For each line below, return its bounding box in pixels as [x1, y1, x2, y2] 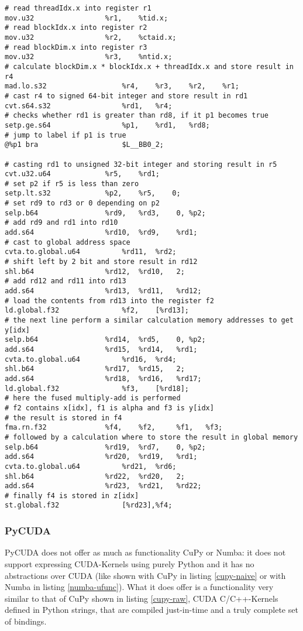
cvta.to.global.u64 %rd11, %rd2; [5, 248, 177, 256]
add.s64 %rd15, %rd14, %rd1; [5, 345, 198, 354]
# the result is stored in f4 [5, 413, 122, 422]
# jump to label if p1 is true [5, 131, 126, 139]
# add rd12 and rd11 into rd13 [5, 277, 126, 286]
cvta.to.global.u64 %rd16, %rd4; [5, 355, 177, 363]
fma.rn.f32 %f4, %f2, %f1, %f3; [5, 423, 223, 432]
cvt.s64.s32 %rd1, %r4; [5, 101, 173, 110]
